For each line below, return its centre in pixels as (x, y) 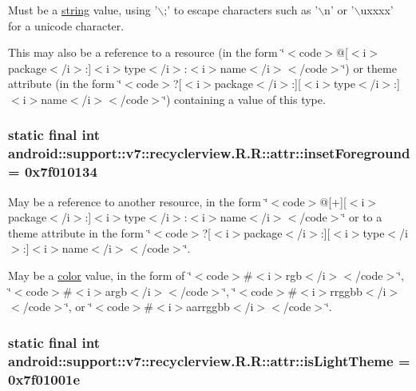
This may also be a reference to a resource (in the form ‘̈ (147, 52)
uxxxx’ (377, 10)
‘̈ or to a (362, 217)
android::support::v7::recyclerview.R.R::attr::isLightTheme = (209, 360)
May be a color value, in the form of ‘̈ (100, 275)
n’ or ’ (339, 10)
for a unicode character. (66, 25)
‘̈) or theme (369, 68)
